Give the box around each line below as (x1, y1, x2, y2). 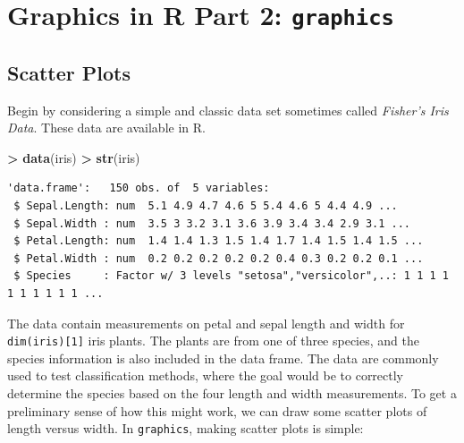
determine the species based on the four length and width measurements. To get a (7, 384, 457, 403)
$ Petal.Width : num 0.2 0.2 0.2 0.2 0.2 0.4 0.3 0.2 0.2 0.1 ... (13, 251, 424, 265)
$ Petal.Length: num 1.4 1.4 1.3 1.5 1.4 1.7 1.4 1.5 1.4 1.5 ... (13, 234, 424, 248)
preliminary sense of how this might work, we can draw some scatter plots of (7, 401, 427, 420)
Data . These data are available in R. (7, 118, 206, 137)
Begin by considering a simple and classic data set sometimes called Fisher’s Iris (7, 100, 449, 119)
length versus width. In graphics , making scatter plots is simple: (7, 419, 364, 438)
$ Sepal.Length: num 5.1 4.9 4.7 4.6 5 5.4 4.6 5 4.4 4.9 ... (13, 200, 398, 213)
